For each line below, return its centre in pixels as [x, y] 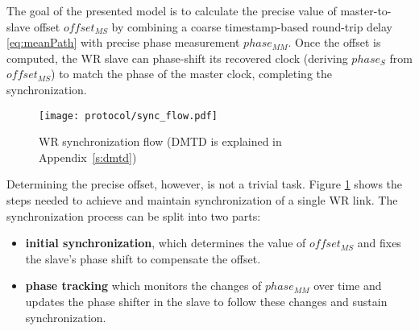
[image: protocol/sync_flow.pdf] [128, 116]
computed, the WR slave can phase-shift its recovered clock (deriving [177, 58]
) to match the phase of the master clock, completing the [192, 74]
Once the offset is [338, 42]
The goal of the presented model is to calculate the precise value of [172, 10]
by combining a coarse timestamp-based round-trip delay [252, 26]
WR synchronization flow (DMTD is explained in [160, 141]
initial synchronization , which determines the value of [166, 243]
